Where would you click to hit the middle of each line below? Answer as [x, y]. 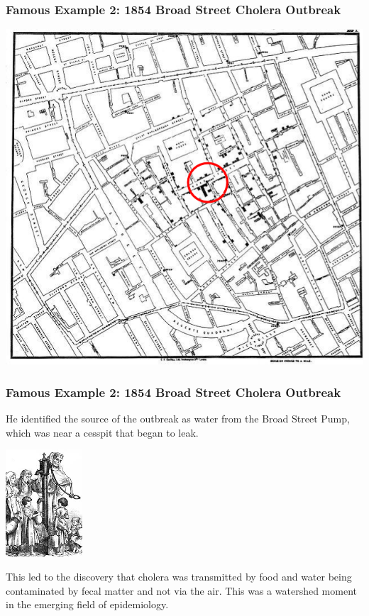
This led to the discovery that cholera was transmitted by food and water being [179, 577]
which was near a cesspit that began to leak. [102, 432]
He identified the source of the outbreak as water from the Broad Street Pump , [178, 419]
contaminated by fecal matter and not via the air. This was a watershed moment [181, 590]
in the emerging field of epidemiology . [87, 604]
